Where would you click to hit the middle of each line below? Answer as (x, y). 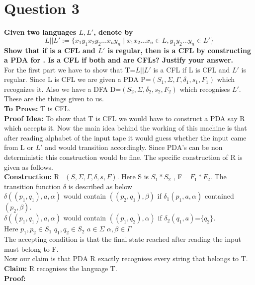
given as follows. (29, 167)
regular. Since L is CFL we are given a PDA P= (78, 79)
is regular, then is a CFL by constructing (179, 50)
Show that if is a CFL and (50, 50)
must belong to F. (31, 249)
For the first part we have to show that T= (70, 69)
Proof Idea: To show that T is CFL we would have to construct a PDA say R (125, 118)
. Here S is (133, 177)
